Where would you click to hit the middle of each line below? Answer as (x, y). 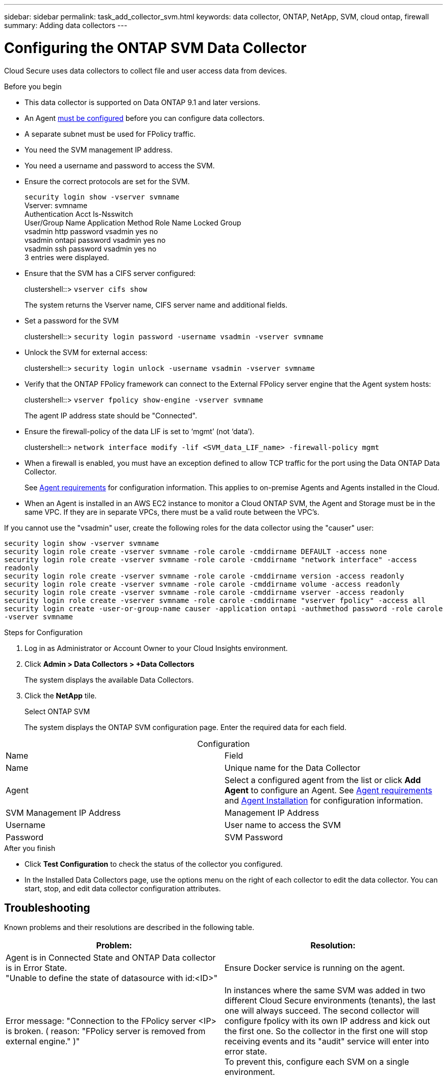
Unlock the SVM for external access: (86, 352)
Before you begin (33, 86)
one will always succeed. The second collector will (322, 1011)
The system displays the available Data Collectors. (109, 680)
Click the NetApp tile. (61, 695)
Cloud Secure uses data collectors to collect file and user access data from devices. (146, 70)
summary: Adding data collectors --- (66, 25)
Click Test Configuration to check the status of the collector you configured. (154, 864)
